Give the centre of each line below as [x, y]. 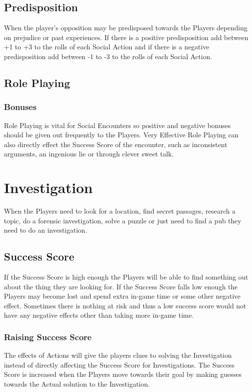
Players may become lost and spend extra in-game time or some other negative [122, 296]
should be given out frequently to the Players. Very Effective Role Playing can [121, 135]
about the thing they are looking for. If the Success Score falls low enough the [121, 286]
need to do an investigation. [46, 230]
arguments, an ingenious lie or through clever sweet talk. [89, 154]
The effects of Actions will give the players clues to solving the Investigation [118, 355]
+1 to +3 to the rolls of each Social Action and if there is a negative [107, 47]
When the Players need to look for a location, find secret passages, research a [120, 211]
